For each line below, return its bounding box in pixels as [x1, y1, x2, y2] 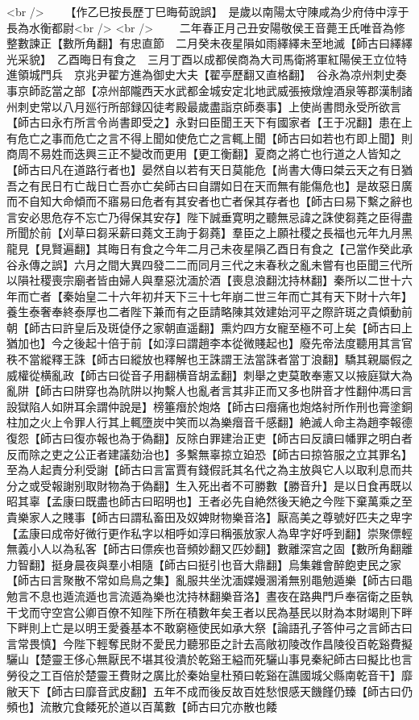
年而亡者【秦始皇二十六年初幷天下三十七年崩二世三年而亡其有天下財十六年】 [6, 287, 413, 304]
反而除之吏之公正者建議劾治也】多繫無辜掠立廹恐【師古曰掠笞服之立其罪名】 [6, 445, 413, 462]
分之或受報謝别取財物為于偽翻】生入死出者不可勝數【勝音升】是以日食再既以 [6, 477, 413, 493]
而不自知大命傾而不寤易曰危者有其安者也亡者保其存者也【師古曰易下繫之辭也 [6, 193, 413, 210]
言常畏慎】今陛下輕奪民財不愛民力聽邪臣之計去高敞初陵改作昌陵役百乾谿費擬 [6, 635, 413, 651]
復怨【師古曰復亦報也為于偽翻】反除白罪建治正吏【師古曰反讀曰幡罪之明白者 [6, 430, 413, 447]
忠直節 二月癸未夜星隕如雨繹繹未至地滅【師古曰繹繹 [130, 35, 413, 52]
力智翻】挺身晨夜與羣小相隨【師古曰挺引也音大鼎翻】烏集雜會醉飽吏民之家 [6, 556, 401, 572]
